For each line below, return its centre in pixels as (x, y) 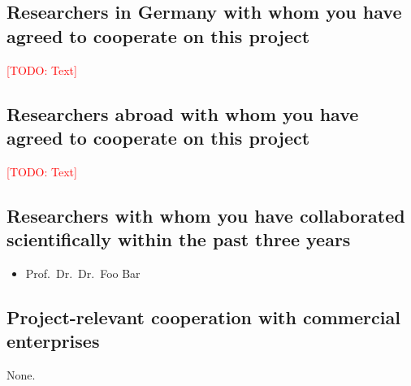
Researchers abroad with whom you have (183, 113)
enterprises (53, 341)
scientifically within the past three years (179, 239)
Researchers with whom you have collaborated (206, 215)
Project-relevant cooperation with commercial (203, 317)
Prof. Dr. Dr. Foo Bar (83, 273)
